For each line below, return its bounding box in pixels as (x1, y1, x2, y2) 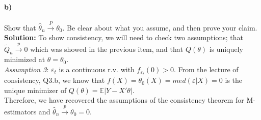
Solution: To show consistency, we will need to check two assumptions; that (4, 32, 243, 43)
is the (225, 75, 243, 85)
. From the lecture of (173, 64, 239, 74)
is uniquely (209, 43, 243, 54)
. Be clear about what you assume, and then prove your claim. (62, 22, 257, 33)
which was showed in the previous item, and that (30, 43, 184, 54)
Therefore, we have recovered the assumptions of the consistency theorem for (4, 95, 244, 105)
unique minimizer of (4, 84, 67, 95)
